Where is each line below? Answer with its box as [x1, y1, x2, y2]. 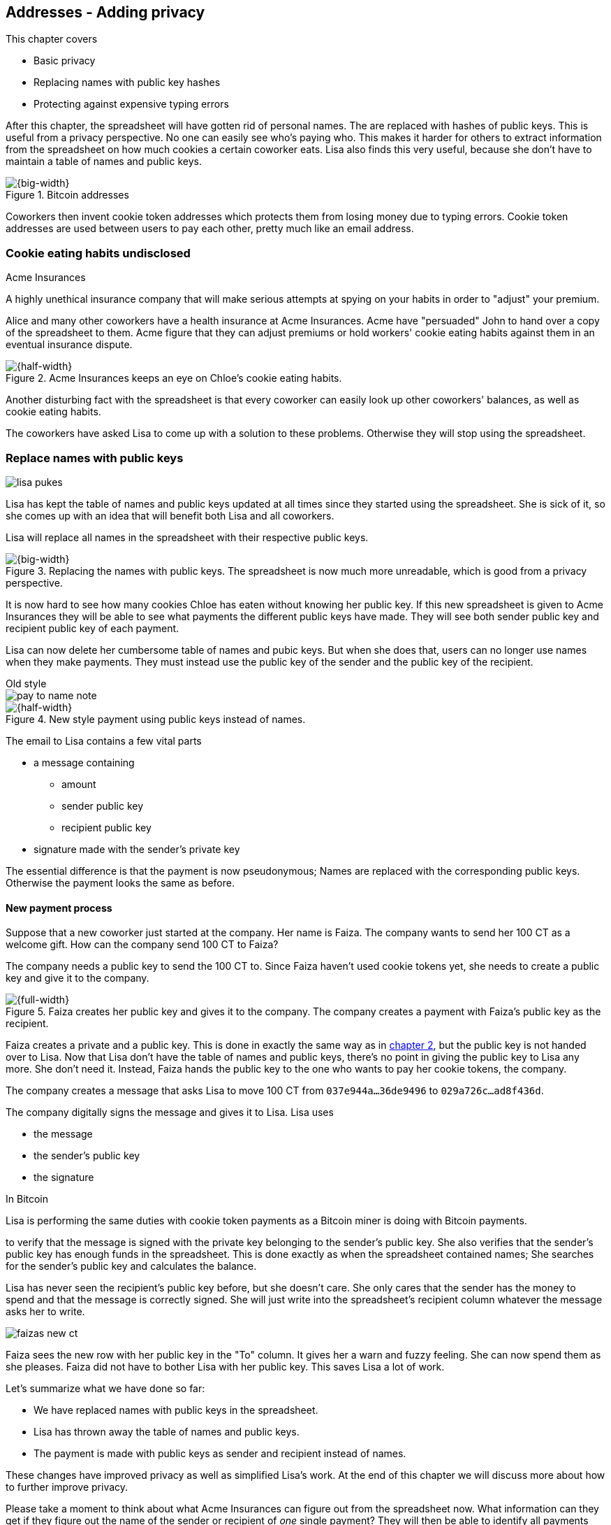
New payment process [6, 901, 112, 914]
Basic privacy [34, 55, 96, 67]
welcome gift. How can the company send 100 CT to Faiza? [6, 938, 279, 951]
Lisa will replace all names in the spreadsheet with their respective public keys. [6, 531, 369, 543]
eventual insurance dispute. [6, 338, 133, 351]
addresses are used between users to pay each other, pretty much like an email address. [6, 222, 414, 235]
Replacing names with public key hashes [34, 76, 221, 89]
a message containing [34, 756, 135, 768]
